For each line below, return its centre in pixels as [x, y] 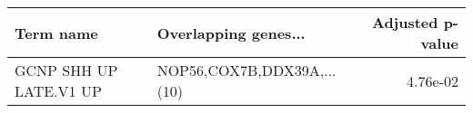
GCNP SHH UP [66, 70]
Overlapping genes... [231, 33]
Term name [56, 33]
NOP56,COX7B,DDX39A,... [247, 70]
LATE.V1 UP [58, 91]
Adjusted [405, 22]
